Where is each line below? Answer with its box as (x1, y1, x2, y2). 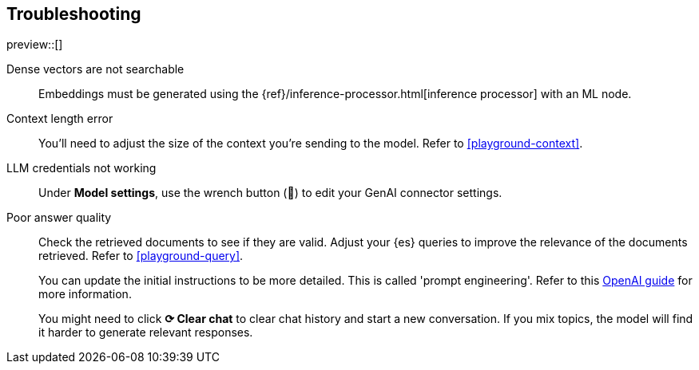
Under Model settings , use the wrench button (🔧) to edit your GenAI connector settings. (38, 186, 502, 200)
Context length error (6, 112, 113, 126)
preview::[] (6, 37, 63, 52)
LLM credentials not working (6, 161, 157, 175)
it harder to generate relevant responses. (38, 325, 253, 340)
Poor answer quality (6, 211, 112, 225)
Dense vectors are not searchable (6, 62, 185, 77)
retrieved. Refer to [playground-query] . (38, 249, 244, 263)
